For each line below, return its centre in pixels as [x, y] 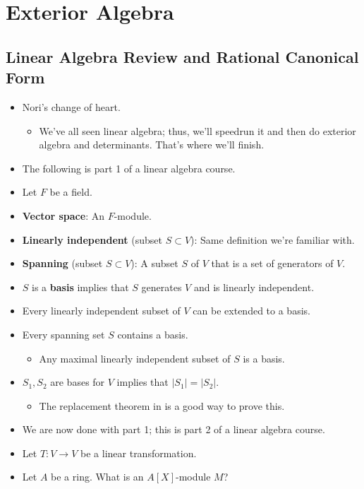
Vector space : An [63, 215]
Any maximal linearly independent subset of [135, 358]
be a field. [71, 192]
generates [162, 287]
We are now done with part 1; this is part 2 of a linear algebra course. [174, 429]
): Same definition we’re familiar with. [273, 239]
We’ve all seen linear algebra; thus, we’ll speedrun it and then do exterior [198, 130]
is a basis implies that [80, 287]
